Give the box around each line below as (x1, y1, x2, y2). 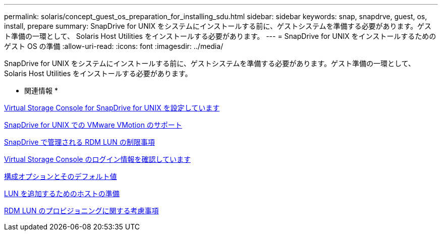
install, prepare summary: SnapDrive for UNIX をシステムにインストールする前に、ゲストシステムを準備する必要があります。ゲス (4, 22, 432, 30)
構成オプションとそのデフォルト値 (4, 172, 117, 181)
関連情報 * (24, 86, 58, 95)
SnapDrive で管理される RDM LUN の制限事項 (4, 138, 155, 146)
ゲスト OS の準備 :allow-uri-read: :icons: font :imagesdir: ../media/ (4, 42, 224, 50)
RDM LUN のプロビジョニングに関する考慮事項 (4, 206, 159, 215)
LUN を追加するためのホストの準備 (4, 189, 120, 198)
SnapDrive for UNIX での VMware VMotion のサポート (4, 121, 182, 129)
